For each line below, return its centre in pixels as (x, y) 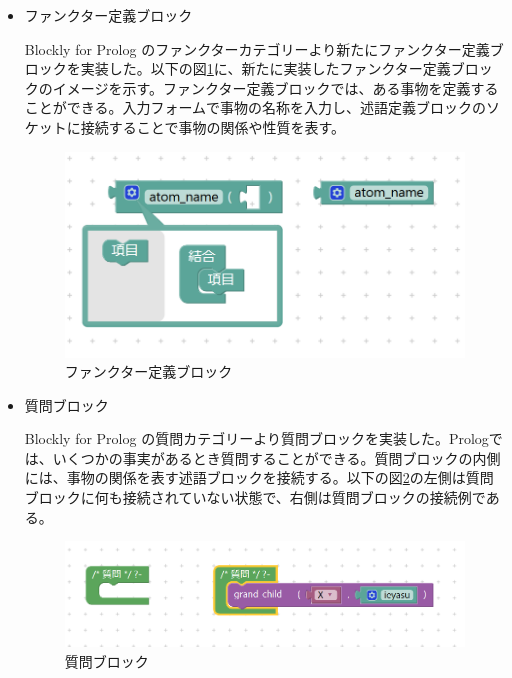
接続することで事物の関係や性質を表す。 (212, 126)
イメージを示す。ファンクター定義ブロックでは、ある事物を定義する (275, 87)
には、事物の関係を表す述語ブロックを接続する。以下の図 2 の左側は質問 (259, 477)
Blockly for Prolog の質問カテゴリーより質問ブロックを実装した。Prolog (256, 438)
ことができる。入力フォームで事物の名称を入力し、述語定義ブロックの (255, 107)
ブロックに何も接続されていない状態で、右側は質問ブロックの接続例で (255, 497)
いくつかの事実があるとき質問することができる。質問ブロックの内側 (276, 457)
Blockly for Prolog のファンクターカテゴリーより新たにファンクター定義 (257, 48)
